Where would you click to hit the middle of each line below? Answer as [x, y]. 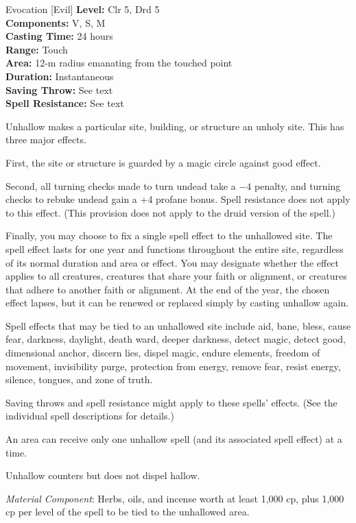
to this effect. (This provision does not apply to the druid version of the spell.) [170, 212]
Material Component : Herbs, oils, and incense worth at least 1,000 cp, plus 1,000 [175, 498]
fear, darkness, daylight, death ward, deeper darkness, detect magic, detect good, [176, 339]
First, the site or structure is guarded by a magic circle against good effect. [163, 162]
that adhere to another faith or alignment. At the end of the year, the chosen [168, 289]
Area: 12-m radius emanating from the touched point [119, 63]
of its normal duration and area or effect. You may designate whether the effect [173, 262]
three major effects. [46, 139]
